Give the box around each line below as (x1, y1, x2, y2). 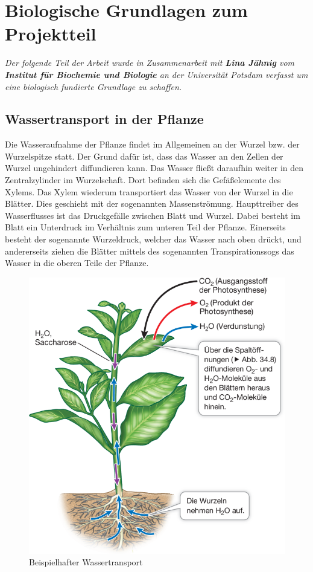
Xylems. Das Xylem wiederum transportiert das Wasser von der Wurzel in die (5, 185, 293, 198)
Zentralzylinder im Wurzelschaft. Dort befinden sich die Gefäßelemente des (5, 174, 281, 186)
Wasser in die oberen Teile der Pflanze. (5, 256, 149, 269)
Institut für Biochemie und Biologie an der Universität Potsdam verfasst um (5, 68, 308, 80)
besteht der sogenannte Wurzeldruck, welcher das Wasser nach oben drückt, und (5, 233, 302, 245)
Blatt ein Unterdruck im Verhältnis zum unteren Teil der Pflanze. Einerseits (5, 221, 286, 233)
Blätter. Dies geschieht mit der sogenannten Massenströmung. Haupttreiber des (5, 197, 299, 210)
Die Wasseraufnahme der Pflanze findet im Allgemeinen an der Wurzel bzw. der (5, 138, 300, 151)
